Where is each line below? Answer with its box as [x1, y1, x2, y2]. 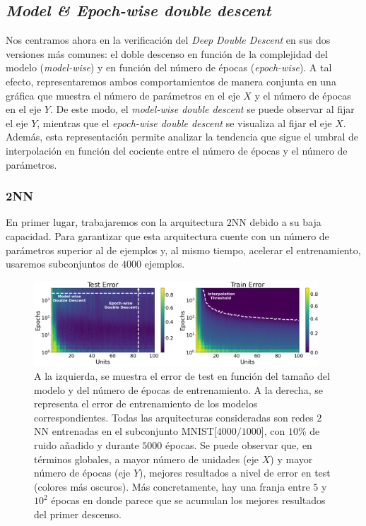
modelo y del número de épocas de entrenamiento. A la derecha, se [34, 382, 323, 397]
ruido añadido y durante [34, 438, 139, 453]
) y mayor [270, 451, 313, 466]
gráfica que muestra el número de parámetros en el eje [6, 88, 240, 102]
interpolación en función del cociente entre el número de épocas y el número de [6, 143, 348, 157]
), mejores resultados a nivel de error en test [139, 465, 331, 480]
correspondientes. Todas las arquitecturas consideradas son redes [34, 410, 314, 424]
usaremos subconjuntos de [6, 256, 119, 271]
